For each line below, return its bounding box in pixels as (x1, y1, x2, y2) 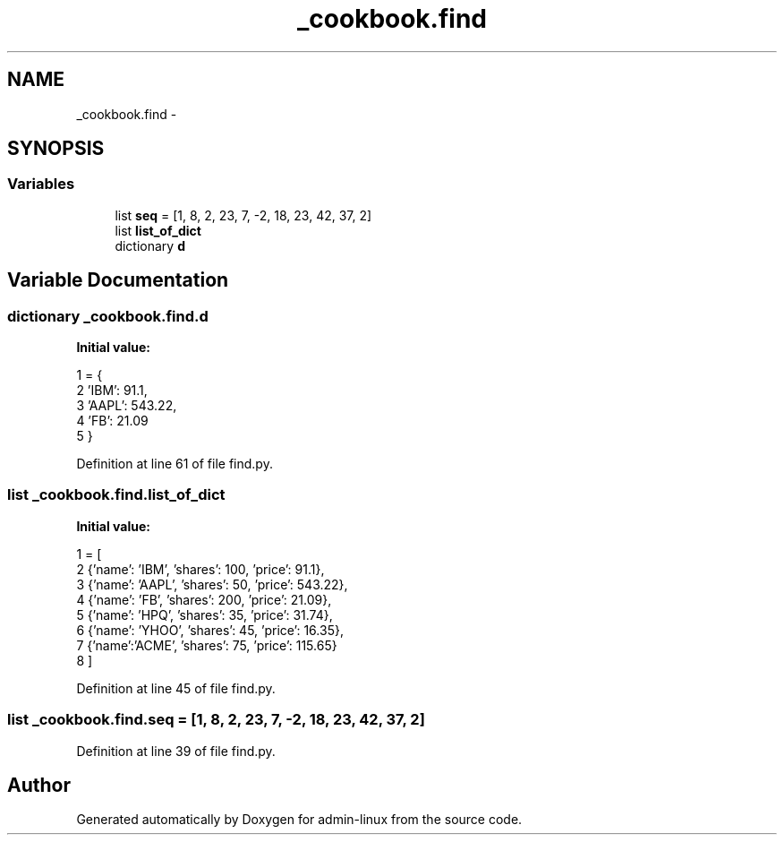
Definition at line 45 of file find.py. (76, 680, 276, 696)
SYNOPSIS (7, 137, 105, 160)
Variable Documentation (7, 269, 229, 292)
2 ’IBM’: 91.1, (76, 382, 148, 399)
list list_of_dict (115, 222, 201, 238)
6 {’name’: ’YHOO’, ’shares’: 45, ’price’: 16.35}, (76, 622, 344, 638)
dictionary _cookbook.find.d (7, 306, 209, 325)
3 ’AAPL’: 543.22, (76, 398, 177, 414)
